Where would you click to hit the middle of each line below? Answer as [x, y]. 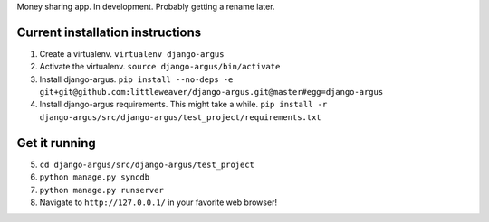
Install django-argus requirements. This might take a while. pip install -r [183, 105]
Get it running [57, 143]
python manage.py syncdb [94, 177]
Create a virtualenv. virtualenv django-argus [132, 53]
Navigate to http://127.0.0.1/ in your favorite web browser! [158, 202]
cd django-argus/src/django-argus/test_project [147, 164]
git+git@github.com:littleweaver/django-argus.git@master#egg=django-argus [211, 92]
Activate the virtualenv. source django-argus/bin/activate [160, 67]
